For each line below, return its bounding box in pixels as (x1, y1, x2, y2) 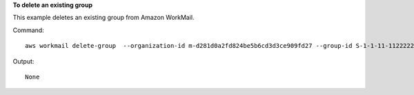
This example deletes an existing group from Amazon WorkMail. (12, 14, 195, 22)
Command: (12, 26, 44, 34)
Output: (12, 57, 34, 65)
